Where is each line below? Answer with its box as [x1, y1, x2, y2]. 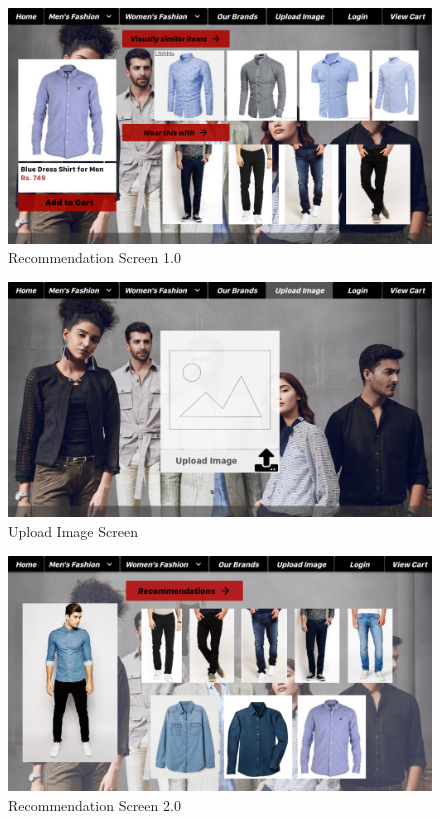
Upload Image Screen [8, 520, 138, 541]
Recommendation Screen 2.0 [8, 794, 181, 815]
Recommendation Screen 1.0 [8, 247, 181, 268]
